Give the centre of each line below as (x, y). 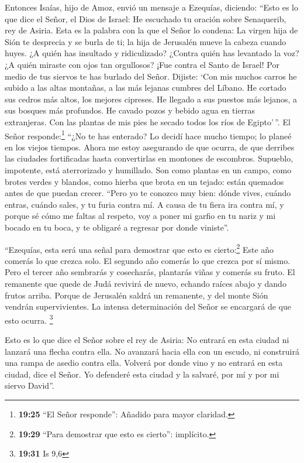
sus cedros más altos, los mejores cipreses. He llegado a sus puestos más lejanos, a (151, 99)
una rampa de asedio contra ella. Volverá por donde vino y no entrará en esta (144, 363)
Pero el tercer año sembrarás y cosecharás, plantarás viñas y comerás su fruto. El (150, 272)
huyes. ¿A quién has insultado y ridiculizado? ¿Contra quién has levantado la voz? (152, 53)
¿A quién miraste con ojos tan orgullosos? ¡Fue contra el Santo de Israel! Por (142, 64)
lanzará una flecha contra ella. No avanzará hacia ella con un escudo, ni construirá (152, 351)
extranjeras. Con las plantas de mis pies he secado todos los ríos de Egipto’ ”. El (148, 121)
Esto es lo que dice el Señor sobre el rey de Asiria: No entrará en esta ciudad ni (147, 339)
